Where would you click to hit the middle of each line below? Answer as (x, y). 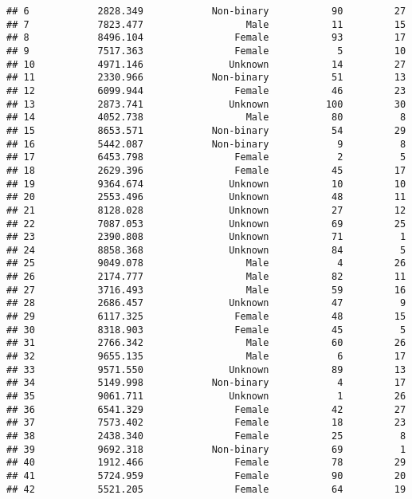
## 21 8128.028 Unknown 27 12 (206, 210)
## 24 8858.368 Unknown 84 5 (206, 250)
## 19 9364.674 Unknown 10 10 (206, 184)
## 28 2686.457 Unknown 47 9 (206, 303)
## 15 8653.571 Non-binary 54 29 (206, 130)
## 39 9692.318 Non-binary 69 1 (206, 449)
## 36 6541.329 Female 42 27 (206, 409)
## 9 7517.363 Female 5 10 (206, 51)
